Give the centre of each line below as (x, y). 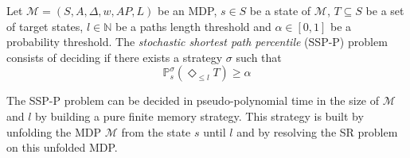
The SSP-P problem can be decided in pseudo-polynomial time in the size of (193, 100)
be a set (385, 10)
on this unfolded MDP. (62, 147)
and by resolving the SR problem (317, 131)
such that (259, 57)
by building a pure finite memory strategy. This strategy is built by (199, 116)
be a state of (280, 10)
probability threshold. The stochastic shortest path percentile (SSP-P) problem (197, 42)
